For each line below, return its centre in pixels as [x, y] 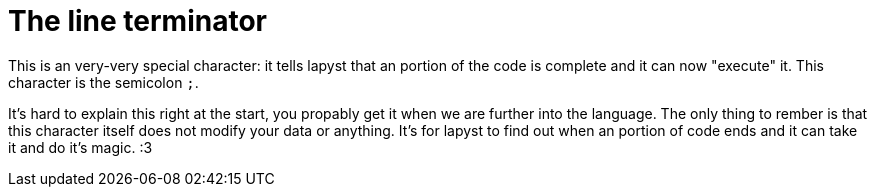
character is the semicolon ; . [103, 82]
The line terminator [137, 21]
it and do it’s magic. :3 [80, 147]
